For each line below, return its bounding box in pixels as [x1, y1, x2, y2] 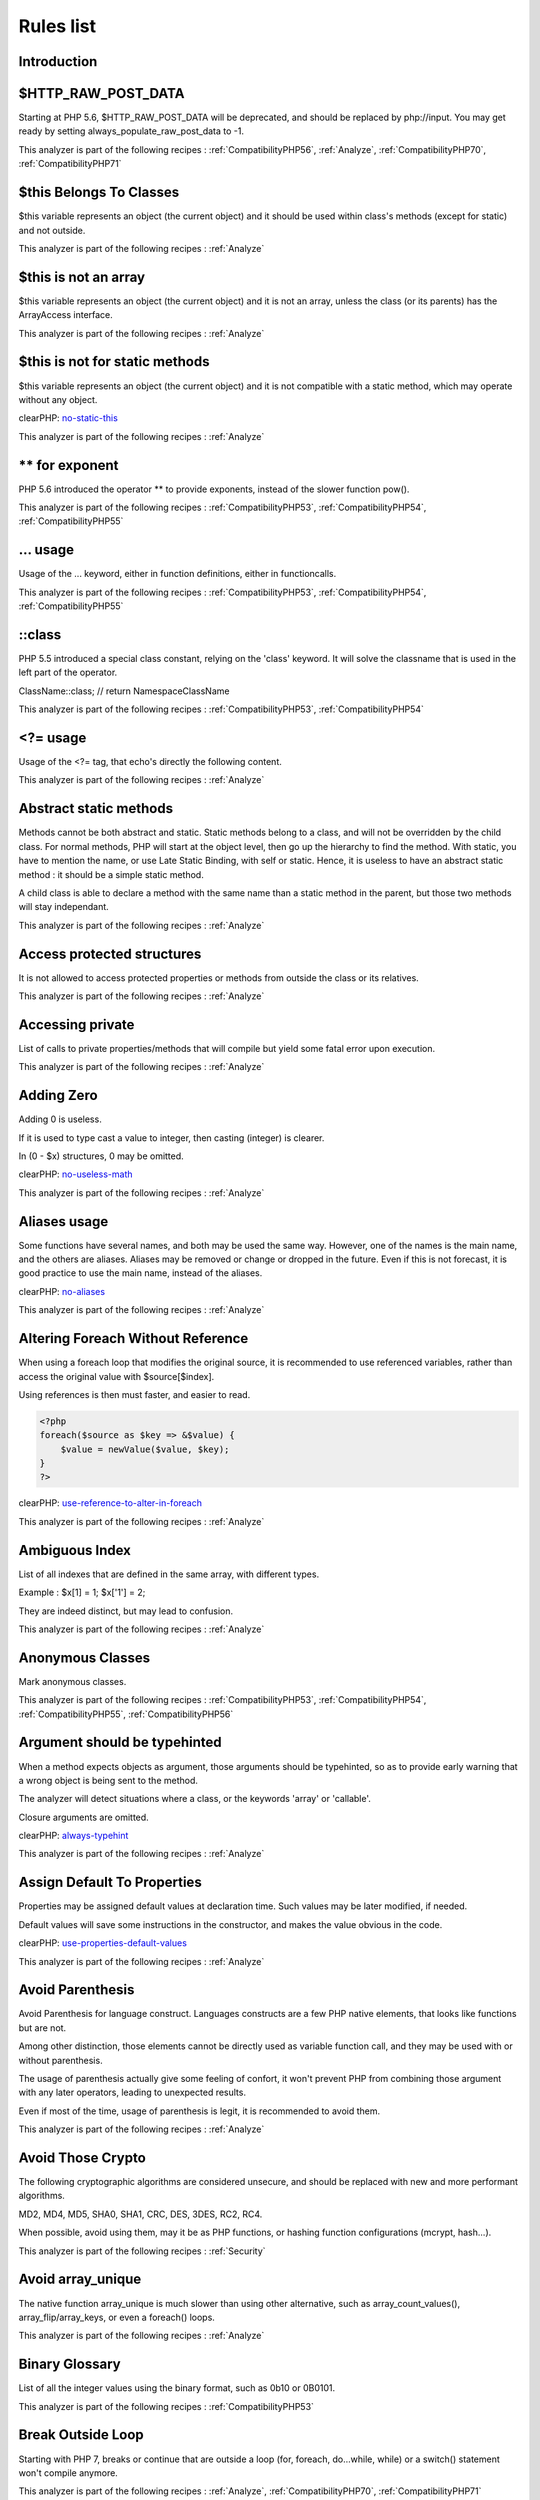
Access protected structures [18, 945, 202, 962]
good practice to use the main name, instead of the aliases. [18, 1267, 263, 1279]
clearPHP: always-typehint [18, 1830, 129, 1842]
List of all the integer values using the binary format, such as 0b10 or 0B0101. [18, 2382, 335, 2394]
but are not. [18, 2021, 67, 2034]
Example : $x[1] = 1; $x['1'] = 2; [18, 1586, 146, 1599]
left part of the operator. [18, 666, 118, 679]
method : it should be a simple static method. [18, 868, 204, 880]
